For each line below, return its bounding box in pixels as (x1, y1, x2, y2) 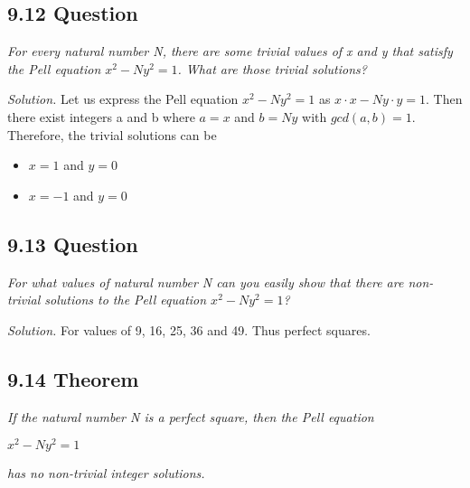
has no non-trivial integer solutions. (7, 464, 205, 483)
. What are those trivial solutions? (177, 59, 367, 78)
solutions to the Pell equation (44, 290, 207, 309)
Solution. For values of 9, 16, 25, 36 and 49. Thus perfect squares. (7, 320, 371, 339)
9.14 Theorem (7, 364, 139, 392)
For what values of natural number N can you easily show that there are (7, 272, 404, 291)
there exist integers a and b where (7, 107, 195, 126)
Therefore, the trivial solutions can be (7, 125, 217, 144)
